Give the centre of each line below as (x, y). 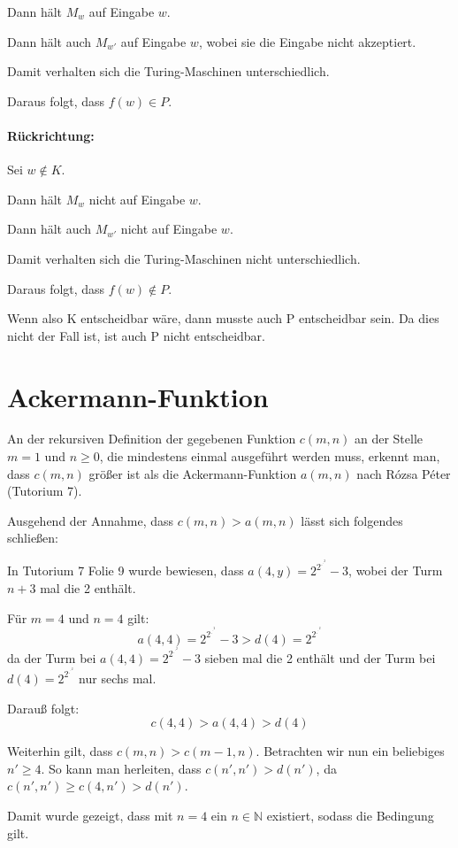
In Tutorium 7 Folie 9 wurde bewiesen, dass (126, 570)
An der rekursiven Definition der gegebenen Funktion (152, 439)
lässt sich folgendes (352, 520)
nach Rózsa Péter (404, 473)
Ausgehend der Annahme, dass (91, 520)
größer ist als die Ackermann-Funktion (193, 473)
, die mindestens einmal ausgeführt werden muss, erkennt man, (270, 456)
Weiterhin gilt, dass (60, 751)
